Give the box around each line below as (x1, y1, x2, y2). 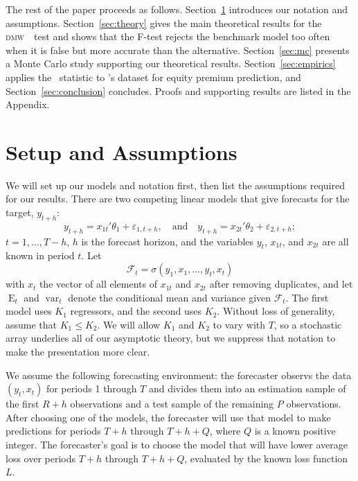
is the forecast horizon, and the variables (81, 234, 254, 248)
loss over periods (6, 451, 76, 465)
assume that (6, 317, 57, 331)
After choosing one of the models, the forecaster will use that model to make (6, 410, 331, 424)
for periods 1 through (46, 381, 137, 396)
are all (322, 234, 349, 248)
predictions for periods (6, 423, 101, 438)
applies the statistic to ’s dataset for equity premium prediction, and (6, 69, 301, 84)
